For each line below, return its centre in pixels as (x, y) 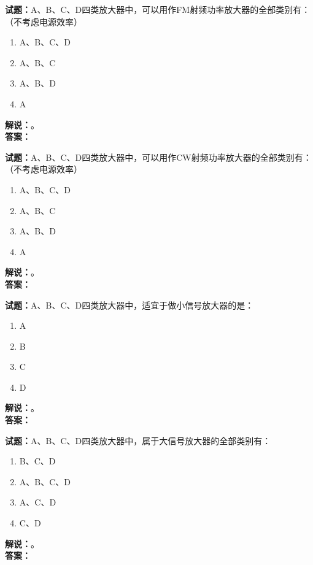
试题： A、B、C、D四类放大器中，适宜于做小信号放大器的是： (129, 305)
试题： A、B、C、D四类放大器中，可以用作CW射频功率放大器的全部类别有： (158, 157)
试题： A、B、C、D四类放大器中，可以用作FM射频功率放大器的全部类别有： (158, 9)
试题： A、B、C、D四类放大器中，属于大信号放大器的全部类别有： (138, 440)
